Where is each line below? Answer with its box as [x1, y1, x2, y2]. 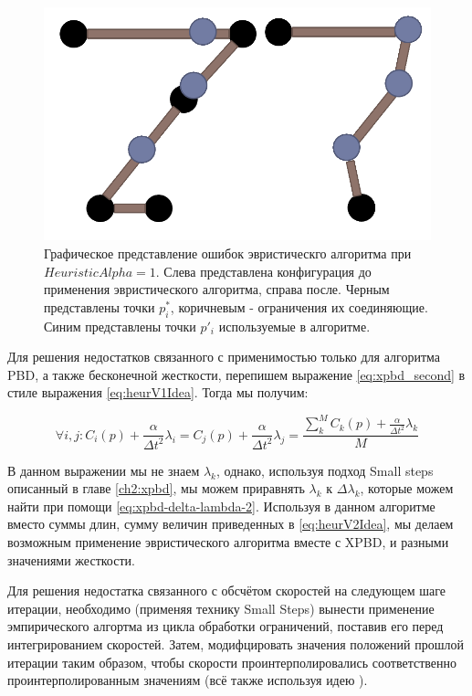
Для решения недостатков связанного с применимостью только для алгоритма [7, 347, 440, 366]
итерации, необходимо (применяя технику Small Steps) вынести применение [7, 598, 435, 617]
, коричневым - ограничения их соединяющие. [170, 297, 428, 316]
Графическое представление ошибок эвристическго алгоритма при [44, 244, 412, 262]
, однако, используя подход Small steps [215, 460, 434, 480]
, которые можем [360, 479, 454, 498]
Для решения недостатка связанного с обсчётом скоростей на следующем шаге [7, 581, 446, 600]
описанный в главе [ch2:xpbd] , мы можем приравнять [7, 479, 305, 498]
